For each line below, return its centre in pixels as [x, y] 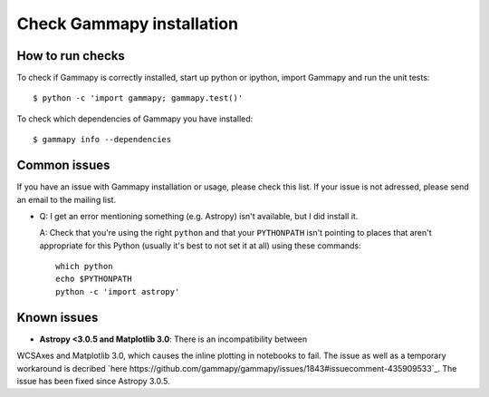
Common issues [63, 165]
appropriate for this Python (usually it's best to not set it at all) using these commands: [200, 246]
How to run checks [71, 56]
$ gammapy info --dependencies [102, 140]
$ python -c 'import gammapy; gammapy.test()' [138, 98]
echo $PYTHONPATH [94, 279]
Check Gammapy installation [128, 24]
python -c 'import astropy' [118, 291]
